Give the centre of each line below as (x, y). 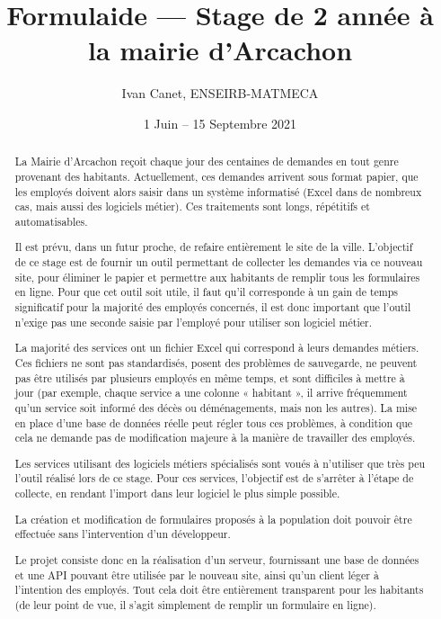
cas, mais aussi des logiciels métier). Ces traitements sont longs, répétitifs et (192, 206)
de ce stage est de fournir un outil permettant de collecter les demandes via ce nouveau (219, 262)
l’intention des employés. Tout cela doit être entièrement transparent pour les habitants (219, 590)
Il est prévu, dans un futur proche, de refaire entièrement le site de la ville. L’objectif (214, 247)
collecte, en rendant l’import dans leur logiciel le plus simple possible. (177, 493)
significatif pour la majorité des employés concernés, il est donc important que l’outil (213, 307)
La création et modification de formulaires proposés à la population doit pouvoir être (213, 519)
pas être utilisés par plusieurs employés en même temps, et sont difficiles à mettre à (210, 377)
